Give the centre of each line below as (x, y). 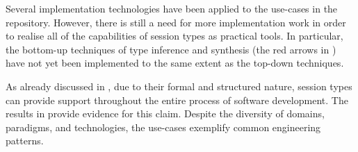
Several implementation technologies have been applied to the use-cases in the (172, 8)
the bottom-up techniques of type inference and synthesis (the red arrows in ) (171, 49)
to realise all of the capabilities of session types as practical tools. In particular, (174, 36)
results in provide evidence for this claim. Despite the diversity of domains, (165, 113)
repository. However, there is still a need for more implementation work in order (176, 22)
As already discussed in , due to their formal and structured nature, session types (179, 86)
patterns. (25, 141)
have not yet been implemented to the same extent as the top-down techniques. (175, 63)
